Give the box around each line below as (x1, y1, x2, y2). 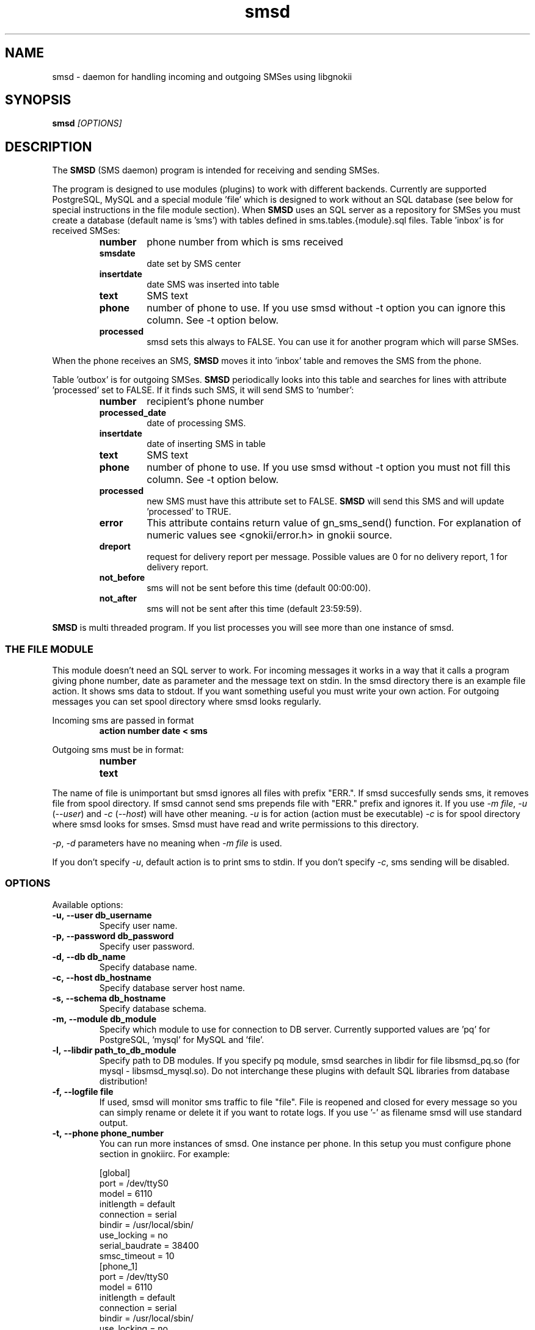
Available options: (52, 899, 123, 910)
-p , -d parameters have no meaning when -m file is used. (52, 838, 282, 849)
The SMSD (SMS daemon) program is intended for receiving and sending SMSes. (52, 165, 380, 176)
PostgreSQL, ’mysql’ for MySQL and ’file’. (99, 1034, 264, 1045)
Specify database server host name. (99, 982, 246, 993)
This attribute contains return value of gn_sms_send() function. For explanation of (147, 517, 522, 529)
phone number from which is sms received (147, 236, 343, 249)
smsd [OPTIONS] (52, 118, 122, 129)
